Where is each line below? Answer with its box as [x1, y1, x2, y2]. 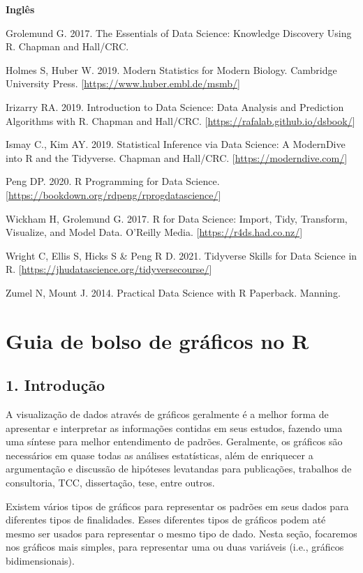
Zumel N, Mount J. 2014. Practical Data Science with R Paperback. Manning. [6, 285, 341, 299]
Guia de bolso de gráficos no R [6, 326, 309, 355]
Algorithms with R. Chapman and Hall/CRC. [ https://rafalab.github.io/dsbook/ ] [6, 113, 355, 128]
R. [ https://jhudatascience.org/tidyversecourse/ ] [6, 262, 212, 276]
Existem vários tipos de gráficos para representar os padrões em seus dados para [6, 498, 349, 513]
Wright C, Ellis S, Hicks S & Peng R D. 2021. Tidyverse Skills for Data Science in [6, 248, 357, 262]
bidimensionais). [6, 553, 75, 568]
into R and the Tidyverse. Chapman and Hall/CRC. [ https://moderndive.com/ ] [6, 150, 348, 165]
